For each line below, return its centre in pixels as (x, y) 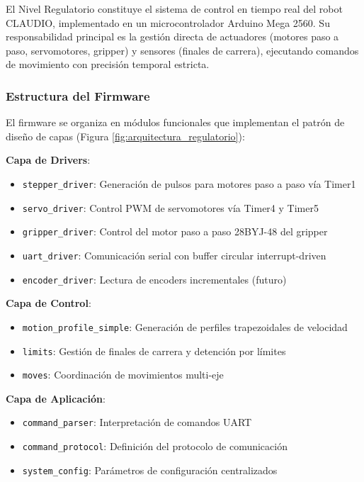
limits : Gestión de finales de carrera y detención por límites (154, 351)
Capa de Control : (49, 303)
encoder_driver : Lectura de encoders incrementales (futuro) (154, 279)
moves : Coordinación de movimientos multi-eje (123, 375)
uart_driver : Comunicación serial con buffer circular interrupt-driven (174, 255)
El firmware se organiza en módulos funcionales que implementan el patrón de (175, 122)
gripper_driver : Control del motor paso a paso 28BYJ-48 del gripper (175, 231)
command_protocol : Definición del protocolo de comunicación (155, 446)
